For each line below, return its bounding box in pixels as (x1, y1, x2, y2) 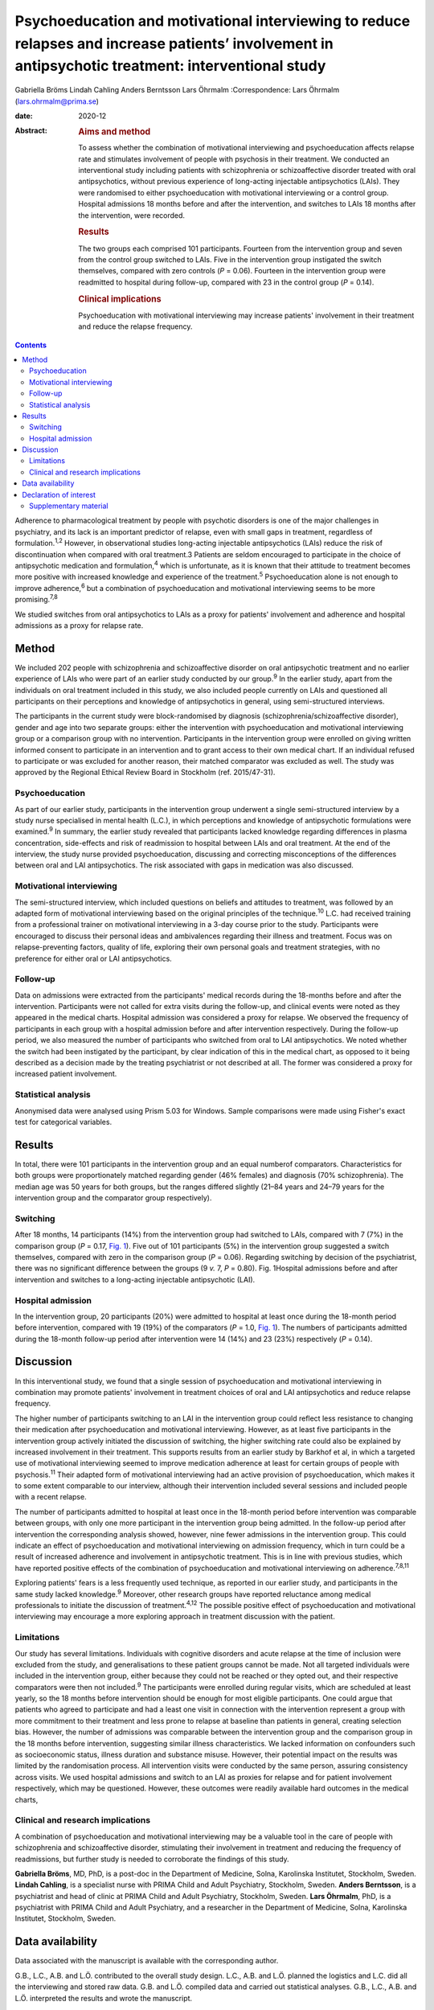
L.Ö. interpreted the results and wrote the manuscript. (14, 1993, 193, 2003)
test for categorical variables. (14, 1117, 113, 1126)
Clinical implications (78, 293, 162, 305)
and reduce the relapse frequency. (78, 322, 193, 331)
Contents (14, 340, 47, 350)
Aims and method (78, 126, 151, 137)
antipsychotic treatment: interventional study (14, 57, 326, 76)
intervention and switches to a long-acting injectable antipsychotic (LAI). (14, 1274, 256, 1284)
